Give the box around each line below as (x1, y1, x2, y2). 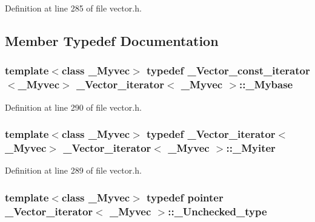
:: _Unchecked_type (168, 203, 267, 218)
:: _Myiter (226, 140, 276, 155)
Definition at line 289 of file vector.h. (5, 164, 142, 177)
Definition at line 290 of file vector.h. (5, 100, 142, 113)
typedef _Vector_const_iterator (147, 63, 310, 78)
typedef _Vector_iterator (147, 126, 276, 142)
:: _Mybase (239, 77, 293, 92)
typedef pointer (147, 189, 224, 204)
